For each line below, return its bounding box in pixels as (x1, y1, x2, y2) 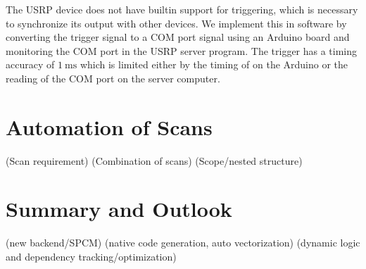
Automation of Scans (6, 112, 213, 141)
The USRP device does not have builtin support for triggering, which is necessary (6, 2, 358, 16)
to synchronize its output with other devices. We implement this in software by (6, 15, 347, 30)
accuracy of (6, 57, 55, 72)
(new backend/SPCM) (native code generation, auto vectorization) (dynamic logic (6, 235, 360, 250)
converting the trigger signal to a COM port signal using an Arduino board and (6, 30, 350, 44)
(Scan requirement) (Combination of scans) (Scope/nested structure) (6, 153, 303, 168)
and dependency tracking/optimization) (6, 249, 177, 263)
